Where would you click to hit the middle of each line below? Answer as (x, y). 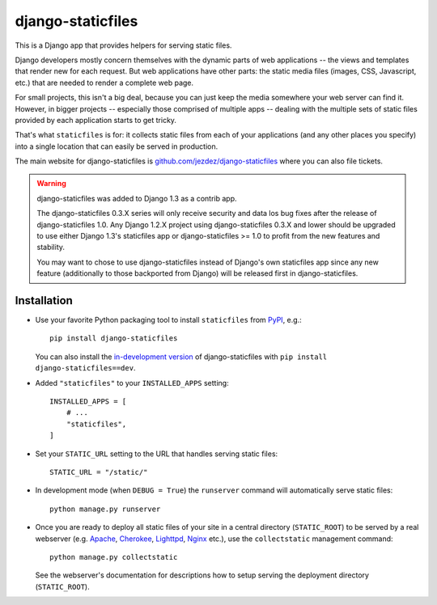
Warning (51, 184)
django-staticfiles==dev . (85, 368)
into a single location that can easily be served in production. (117, 146)
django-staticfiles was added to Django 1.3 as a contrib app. (137, 198)
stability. (51, 247)
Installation (44, 300)
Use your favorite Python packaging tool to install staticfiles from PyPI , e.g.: (169, 320)
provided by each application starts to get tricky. (96, 120)
